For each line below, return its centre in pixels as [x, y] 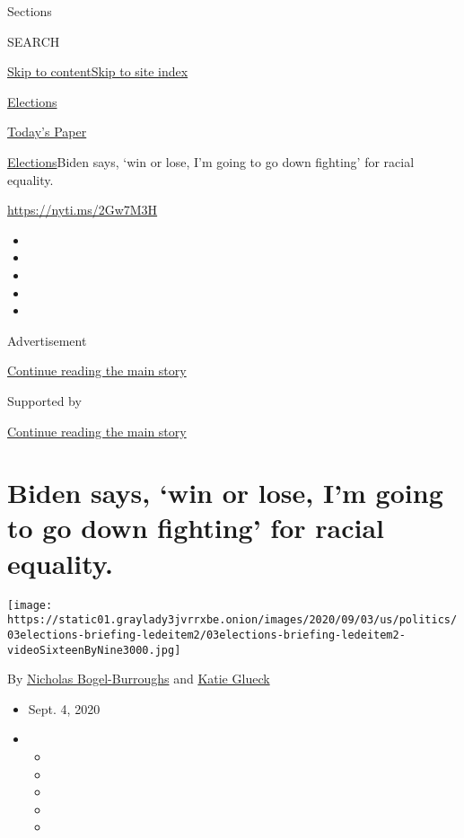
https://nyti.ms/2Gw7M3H [83, 210]
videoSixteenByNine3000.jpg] [94, 650]
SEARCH [34, 41]
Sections [30, 11]
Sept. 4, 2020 [64, 708]
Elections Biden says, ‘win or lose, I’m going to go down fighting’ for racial [211, 161]
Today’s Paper [47, 132]
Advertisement [47, 340]
